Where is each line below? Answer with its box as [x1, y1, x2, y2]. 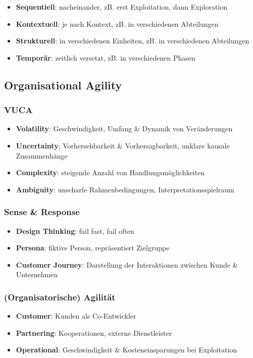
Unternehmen [16, 269, 58, 280]
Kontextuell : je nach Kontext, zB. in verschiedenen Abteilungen [16, 18, 219, 29]
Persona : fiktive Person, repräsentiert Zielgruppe [16, 242, 170, 253]
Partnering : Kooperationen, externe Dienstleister [16, 327, 172, 338]
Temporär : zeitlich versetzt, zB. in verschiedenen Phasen [16, 52, 195, 63]
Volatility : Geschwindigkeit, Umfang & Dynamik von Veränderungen [16, 123, 233, 134]
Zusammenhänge [16, 150, 68, 161]
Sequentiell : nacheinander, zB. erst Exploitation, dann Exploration [16, 2, 227, 12]
